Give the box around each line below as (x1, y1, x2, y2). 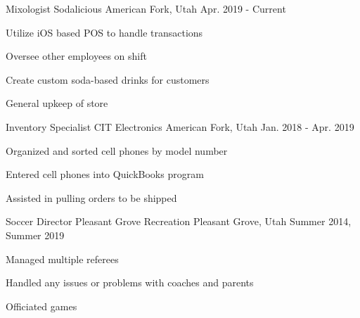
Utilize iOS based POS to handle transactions (6, 25, 203, 39)
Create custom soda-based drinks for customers (6, 72, 210, 87)
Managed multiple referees (6, 251, 119, 266)
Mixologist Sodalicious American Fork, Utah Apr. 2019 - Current (6, 1, 286, 15)
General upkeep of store (6, 96, 108, 110)
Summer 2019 (6, 227, 65, 242)
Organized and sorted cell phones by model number (6, 143, 228, 158)
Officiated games (6, 298, 77, 313)
